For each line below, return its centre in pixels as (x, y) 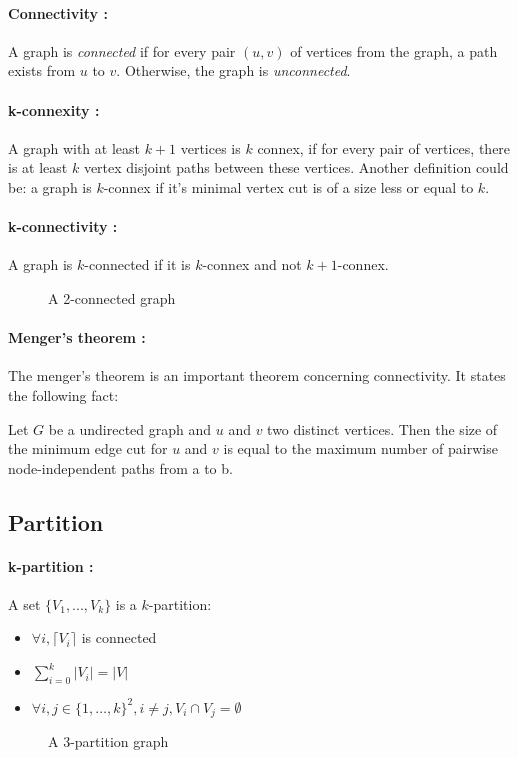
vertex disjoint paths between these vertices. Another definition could (296, 167)
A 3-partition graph (108, 741)
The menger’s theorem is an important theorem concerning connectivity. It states (257, 375)
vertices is (210, 147)
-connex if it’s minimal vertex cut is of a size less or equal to (288, 186)
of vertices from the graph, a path (394, 50)
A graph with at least (74, 147)
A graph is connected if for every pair (122, 50)
